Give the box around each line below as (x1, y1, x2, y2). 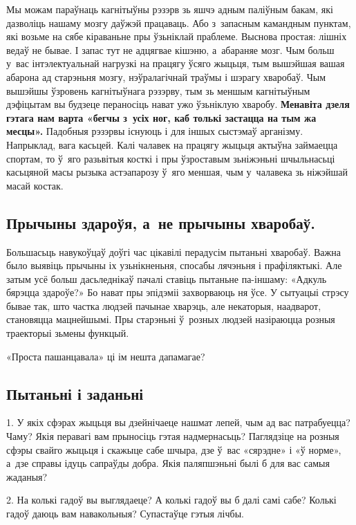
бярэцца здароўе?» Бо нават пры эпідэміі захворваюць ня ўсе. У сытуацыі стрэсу (6, 285, 349, 300)
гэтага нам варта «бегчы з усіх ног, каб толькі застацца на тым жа (6, 110, 317, 125)
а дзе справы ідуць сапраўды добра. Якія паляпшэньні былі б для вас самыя (6, 456, 330, 470)
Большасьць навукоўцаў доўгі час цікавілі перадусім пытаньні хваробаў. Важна (6, 244, 341, 259)
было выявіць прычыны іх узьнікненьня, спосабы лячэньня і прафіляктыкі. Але (6, 258, 342, 273)
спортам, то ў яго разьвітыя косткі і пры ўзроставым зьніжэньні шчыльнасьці (6, 151, 335, 165)
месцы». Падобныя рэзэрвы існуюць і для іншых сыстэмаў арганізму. (6, 124, 303, 138)
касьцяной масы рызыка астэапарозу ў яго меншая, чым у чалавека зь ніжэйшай (6, 165, 348, 179)
